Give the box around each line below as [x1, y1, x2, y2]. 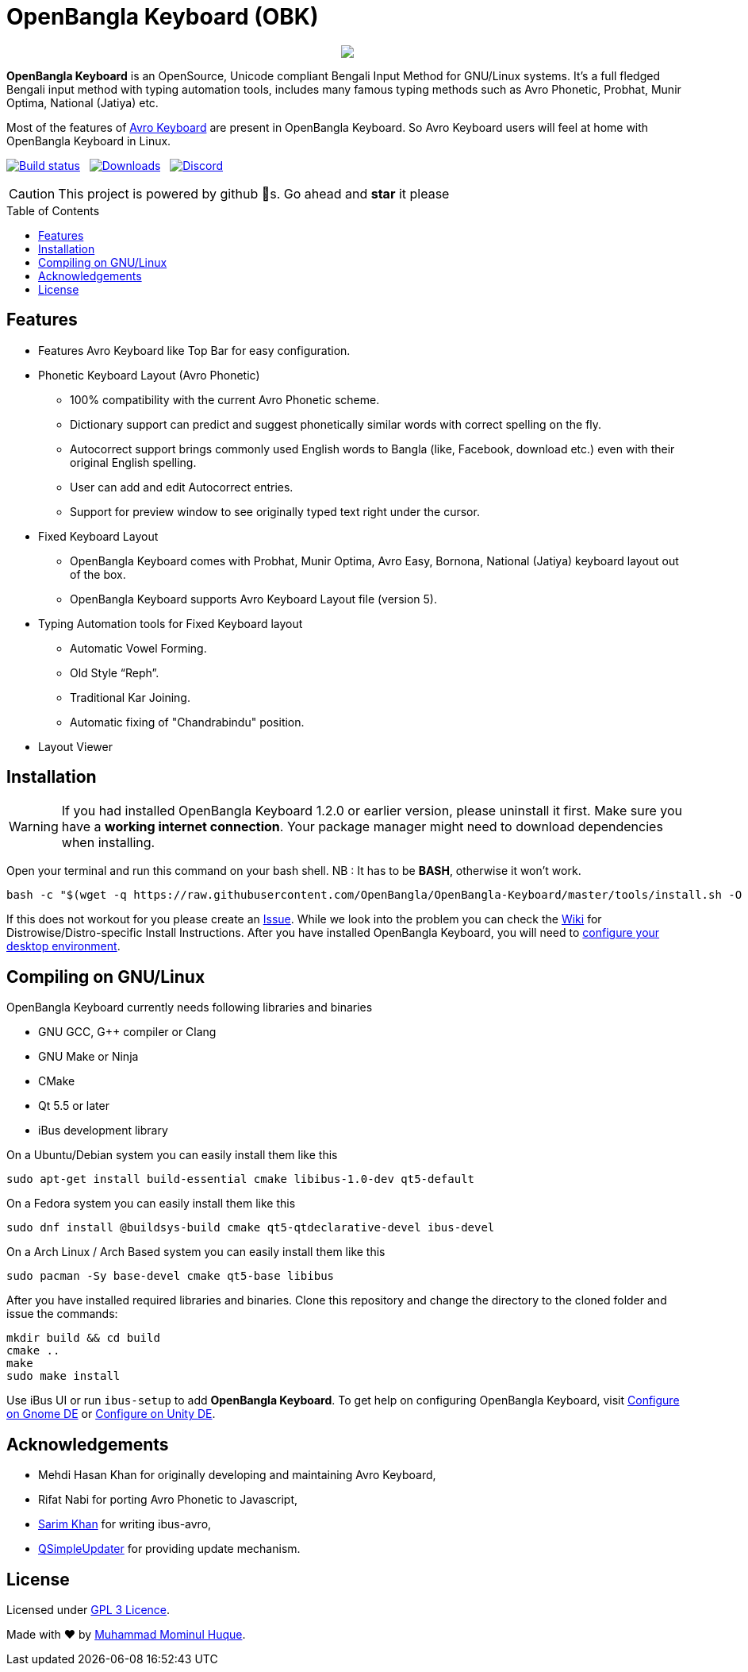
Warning [9, 819, 59, 835]
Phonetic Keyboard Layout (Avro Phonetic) [38, 368, 260, 382]
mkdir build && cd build [6, 1331, 160, 1345]
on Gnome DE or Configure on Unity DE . [6, 1407, 216, 1421]
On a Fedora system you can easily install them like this [6, 1196, 296, 1211]
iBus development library [38, 1123, 168, 1138]
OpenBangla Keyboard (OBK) [6, 3, 319, 30]
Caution [9, 185, 56, 202]
